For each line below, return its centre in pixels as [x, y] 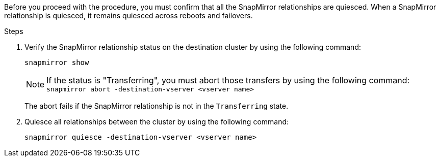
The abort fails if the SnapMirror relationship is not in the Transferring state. [157, 106]
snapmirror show [57, 62]
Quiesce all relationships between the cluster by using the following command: [157, 122]
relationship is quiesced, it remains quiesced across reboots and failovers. [128, 15]
